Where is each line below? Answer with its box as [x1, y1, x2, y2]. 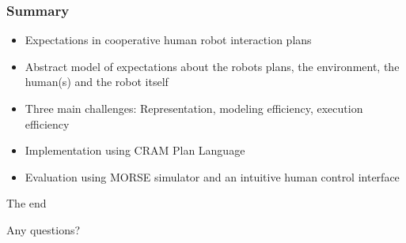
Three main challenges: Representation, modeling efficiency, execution [25, 100, 363, 116]
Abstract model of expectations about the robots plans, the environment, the [25, 58, 400, 74]
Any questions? [6, 221, 81, 237]
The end [6, 195, 47, 211]
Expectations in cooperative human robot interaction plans [25, 32, 312, 48]
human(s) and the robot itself [25, 73, 169, 90]
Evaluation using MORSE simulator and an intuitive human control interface [25, 168, 400, 185]
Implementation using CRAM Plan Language [25, 142, 245, 159]
